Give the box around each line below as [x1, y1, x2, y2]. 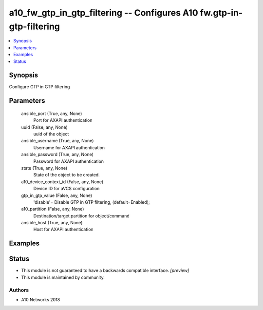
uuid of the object [33, 131, 69, 136]
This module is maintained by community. [21, 274, 105, 280]
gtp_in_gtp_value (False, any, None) [21, 193, 93, 198]
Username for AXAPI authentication [33, 144, 105, 151]
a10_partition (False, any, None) [21, 206, 84, 212]
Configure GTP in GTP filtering [9, 84, 70, 90]
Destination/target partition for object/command [33, 213, 130, 219]
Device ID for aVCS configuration [33, 186, 100, 192]
